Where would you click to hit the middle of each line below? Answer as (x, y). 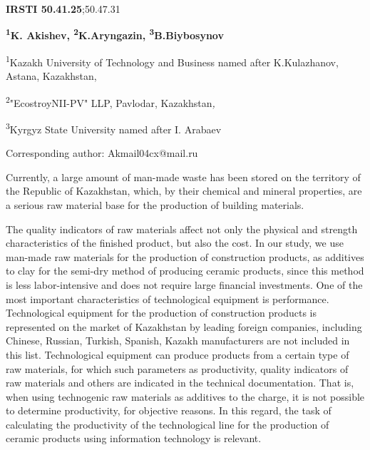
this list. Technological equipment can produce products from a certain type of (178, 354)
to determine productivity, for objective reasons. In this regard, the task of (169, 410)
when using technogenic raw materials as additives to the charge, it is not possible (185, 396)
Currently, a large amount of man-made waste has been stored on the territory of (183, 177)
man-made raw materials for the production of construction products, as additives (185, 256)
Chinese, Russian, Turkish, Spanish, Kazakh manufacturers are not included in (178, 341)
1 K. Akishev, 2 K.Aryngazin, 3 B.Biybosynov (115, 34)
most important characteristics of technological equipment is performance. (168, 298)
